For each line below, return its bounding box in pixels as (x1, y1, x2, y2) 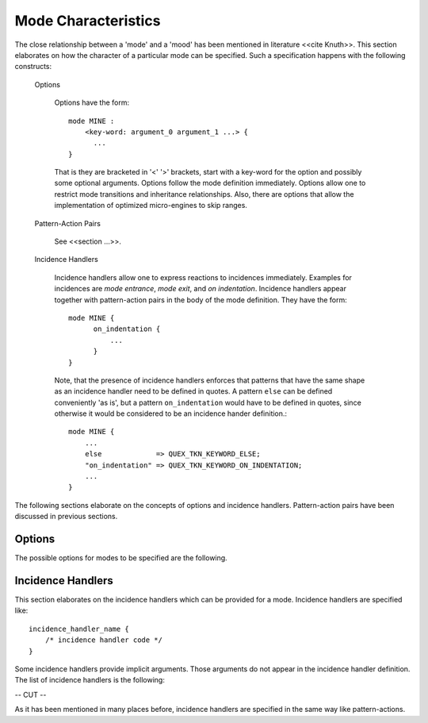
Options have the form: (54, 98, 130, 107)
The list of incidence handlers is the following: (14, 675, 166, 685)
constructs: (14, 62, 52, 71)
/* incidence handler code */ (44, 636, 162, 644)
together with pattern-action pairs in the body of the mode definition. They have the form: (54, 294, 348, 305)
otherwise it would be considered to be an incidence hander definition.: (54, 409, 288, 418)
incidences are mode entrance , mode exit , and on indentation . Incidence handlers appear (54, 284, 346, 294)
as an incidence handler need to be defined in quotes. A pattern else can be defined (54, 386, 333, 396)
